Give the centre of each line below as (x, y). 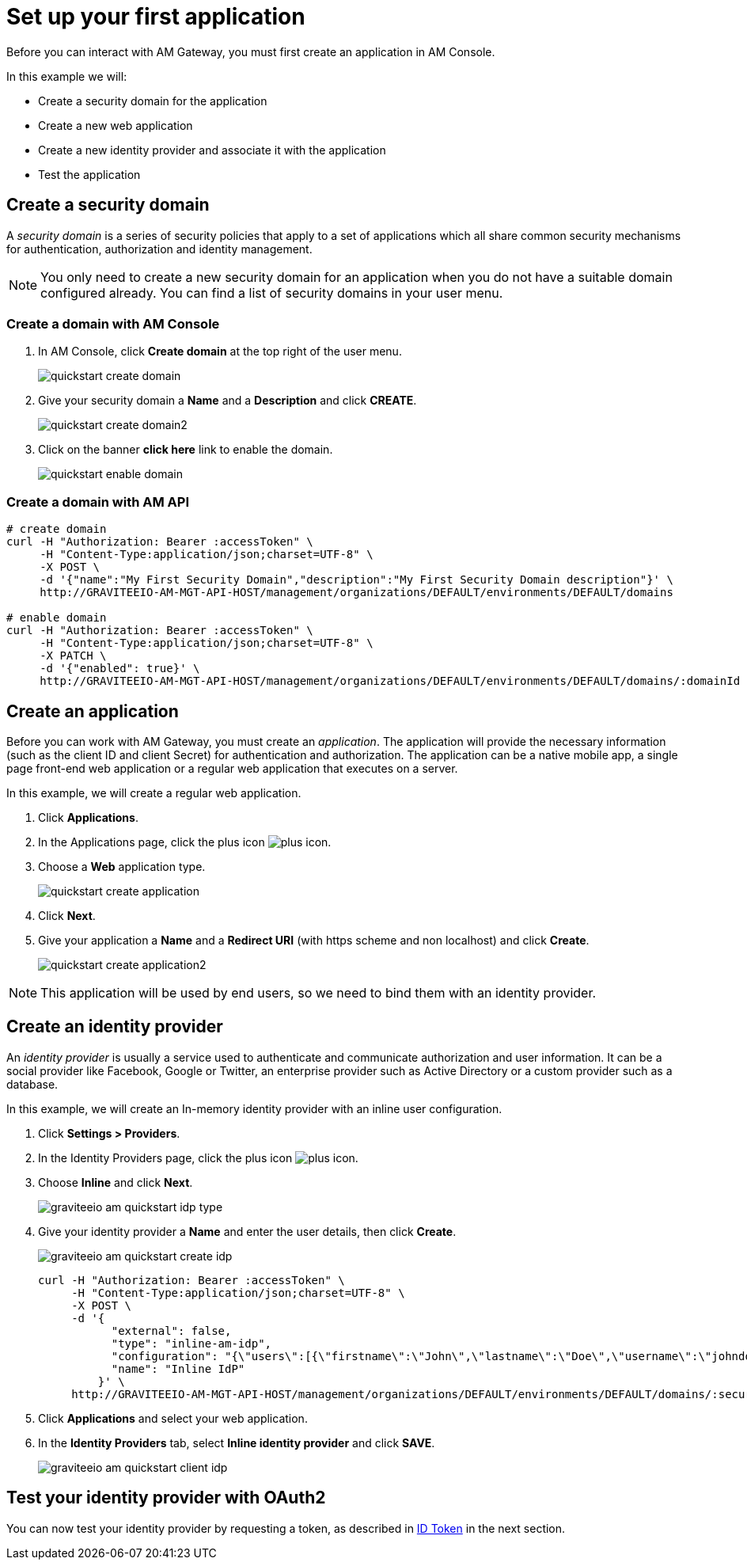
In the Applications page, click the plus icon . (185, 842)
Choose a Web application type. (122, 866)
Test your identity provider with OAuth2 (166, 1498)
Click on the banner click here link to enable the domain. (186, 450)
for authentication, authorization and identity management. (159, 249)
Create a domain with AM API (98, 502)
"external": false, (171, 1330)
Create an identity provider (115, 1027)
